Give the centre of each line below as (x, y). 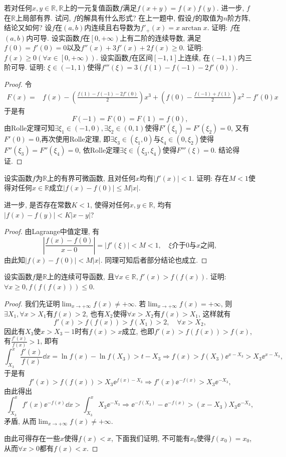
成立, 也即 (138, 331)
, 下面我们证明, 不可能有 (151, 438)
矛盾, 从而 (20, 421)
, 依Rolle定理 (99, 150)
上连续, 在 (194, 57)
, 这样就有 (215, 314)
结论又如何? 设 (28, 27)
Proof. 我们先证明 (32, 303)
